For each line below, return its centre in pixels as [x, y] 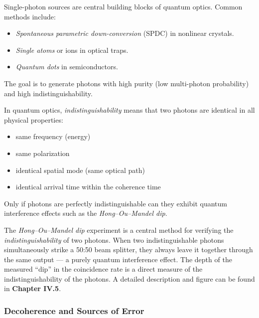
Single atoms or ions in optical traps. [72, 50]
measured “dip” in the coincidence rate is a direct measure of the [103, 269]
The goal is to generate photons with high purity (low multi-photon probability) [127, 83]
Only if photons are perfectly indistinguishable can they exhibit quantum [116, 203]
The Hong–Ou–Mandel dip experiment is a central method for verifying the [119, 230]
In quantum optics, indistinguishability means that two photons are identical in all [129, 110]
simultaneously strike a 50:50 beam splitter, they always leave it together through [129, 249]
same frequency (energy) [53, 136]
